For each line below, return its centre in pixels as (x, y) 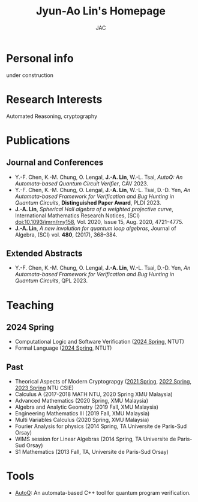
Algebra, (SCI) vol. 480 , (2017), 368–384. (66, 234)
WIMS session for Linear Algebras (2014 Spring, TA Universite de (95, 439)
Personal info (40, 58)
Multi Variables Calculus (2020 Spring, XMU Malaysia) (82, 420)
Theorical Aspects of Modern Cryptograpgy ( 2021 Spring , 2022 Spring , (103, 382)
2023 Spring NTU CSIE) (44, 388)
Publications (38, 140)
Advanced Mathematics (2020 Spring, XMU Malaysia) (82, 401)
